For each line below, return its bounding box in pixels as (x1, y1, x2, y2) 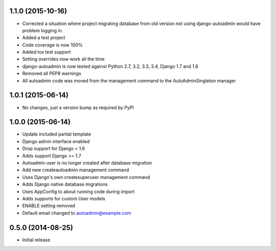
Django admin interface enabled (22, 138, 90, 144)
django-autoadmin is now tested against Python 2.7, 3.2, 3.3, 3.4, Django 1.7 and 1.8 (22, 63, 199, 69)
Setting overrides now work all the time (22, 56, 105, 62)
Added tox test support (22, 49, 71, 55)
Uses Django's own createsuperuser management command (22, 174, 150, 180)
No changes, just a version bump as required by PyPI (22, 104, 134, 110)
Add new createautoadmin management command (22, 167, 129, 173)
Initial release (22, 237, 51, 243)
